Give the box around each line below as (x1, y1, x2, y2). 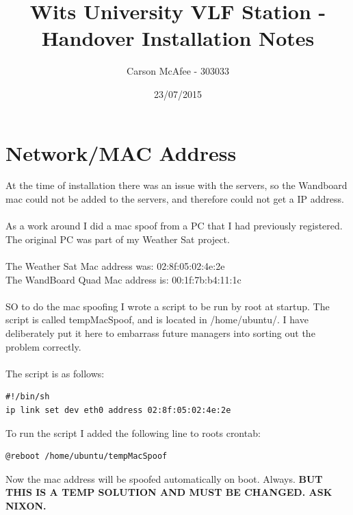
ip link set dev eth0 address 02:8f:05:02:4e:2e (5, 405, 231, 415)
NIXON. (5, 498, 47, 512)
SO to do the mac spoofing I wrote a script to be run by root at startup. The (5, 299, 330, 313)
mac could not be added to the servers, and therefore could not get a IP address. (5, 192, 344, 206)
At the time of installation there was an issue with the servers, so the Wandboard (5, 178, 348, 192)
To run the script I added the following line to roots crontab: (5, 425, 261, 440)
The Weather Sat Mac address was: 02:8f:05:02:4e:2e (5, 259, 225, 273)
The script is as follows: (5, 366, 105, 380)
